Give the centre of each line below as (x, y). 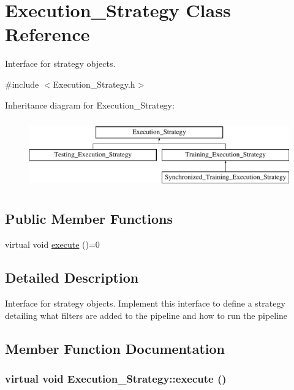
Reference (47, 34)
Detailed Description (72, 277)
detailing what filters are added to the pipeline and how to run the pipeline (146, 315)
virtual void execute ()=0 (52, 244)
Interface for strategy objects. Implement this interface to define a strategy (145, 303)
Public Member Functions (89, 219)
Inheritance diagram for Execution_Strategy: (90, 105)
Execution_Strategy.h (94, 84)
